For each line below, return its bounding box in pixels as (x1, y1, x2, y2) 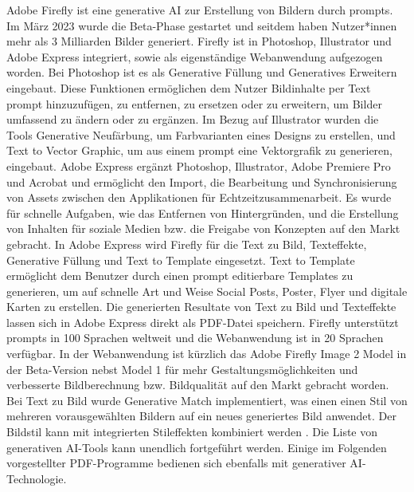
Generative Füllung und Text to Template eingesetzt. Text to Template (6, 251, 355, 268)
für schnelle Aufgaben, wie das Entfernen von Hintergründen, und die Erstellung (6, 204, 399, 221)
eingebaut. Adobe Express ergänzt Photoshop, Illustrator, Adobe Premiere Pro (6, 157, 391, 174)
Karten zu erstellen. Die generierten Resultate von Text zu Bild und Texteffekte (6, 298, 396, 315)
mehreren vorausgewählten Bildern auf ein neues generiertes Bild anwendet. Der (6, 407, 396, 424)
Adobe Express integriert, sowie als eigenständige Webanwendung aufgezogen (6, 48, 383, 65)
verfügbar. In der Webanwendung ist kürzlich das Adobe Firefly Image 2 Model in (6, 345, 407, 362)
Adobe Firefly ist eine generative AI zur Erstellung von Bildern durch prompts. (6, 2, 393, 18)
